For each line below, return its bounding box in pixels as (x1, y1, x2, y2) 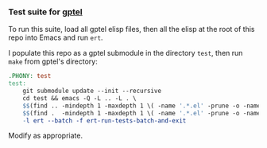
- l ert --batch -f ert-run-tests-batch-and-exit (22, 116, 187, 125)
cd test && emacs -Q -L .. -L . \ (22, 94, 137, 102)
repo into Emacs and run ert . (8, 33, 103, 42)
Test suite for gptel (8, 6, 83, 18)
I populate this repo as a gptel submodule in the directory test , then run (8, 49, 243, 58)
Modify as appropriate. (8, 130, 83, 141)
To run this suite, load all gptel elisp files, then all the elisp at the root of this (8, 25, 255, 34)
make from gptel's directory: (8, 56, 98, 66)
